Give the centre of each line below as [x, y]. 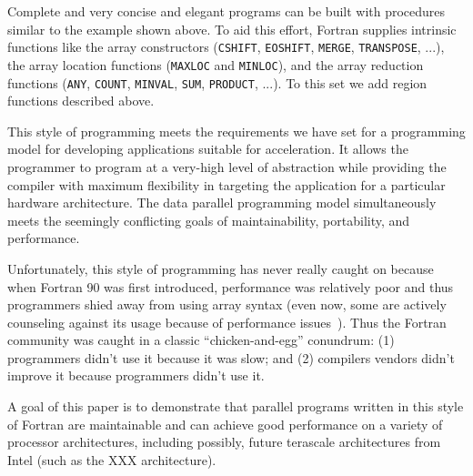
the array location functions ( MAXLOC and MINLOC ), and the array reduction [216, 64]
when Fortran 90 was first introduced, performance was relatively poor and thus [231, 286]
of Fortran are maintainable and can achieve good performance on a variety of [225, 424]
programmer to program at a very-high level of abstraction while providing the [227, 166]
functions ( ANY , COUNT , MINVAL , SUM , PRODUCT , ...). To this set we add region [217, 82]
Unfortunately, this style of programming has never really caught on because [221, 268]
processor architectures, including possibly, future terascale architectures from [224, 442]
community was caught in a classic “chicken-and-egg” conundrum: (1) [201, 340]
